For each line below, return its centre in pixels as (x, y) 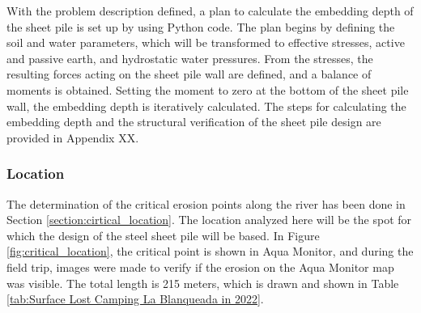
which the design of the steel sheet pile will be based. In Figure (163, 235)
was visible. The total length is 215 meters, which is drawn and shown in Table (203, 283)
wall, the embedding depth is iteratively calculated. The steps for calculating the (206, 106)
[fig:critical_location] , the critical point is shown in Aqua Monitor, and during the (210, 251)
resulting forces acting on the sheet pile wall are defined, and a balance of (189, 74)
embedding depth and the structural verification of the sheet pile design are (194, 122)
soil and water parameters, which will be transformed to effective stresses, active (206, 42)
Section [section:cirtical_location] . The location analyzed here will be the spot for (209, 220)
